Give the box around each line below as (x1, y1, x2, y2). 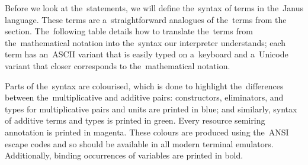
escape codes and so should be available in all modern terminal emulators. (5, 137, 274, 150)
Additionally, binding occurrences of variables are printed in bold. (5, 149, 243, 161)
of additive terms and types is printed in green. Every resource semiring (5, 114, 265, 127)
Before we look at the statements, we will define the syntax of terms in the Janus (5, 2, 304, 14)
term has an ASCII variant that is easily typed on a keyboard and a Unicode (5, 48, 288, 60)
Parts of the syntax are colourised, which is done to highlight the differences (5, 79, 284, 92)
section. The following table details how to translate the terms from (5, 25, 253, 37)
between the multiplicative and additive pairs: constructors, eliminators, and (5, 91, 284, 103)
